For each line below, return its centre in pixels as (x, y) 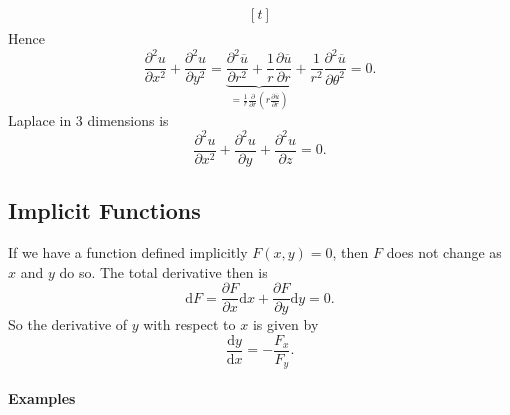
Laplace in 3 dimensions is (88, 119)
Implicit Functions (104, 210)
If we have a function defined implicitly (128, 252)
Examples (42, 397)
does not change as (444, 252)
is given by (285, 324)
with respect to (189, 324)
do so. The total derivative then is (163, 271)
